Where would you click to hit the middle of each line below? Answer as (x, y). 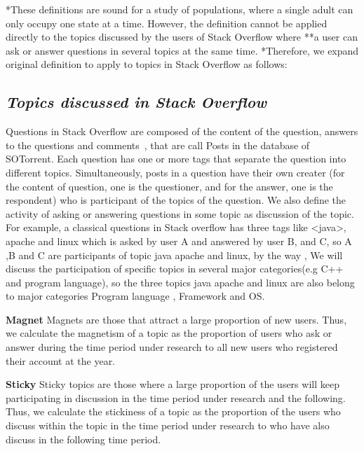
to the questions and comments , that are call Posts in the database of (158, 145)
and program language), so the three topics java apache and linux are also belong (180, 282)
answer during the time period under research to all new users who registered (172, 347)
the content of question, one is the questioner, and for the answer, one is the (169, 186)
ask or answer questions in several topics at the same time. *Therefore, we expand (182, 50)
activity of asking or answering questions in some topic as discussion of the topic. (180, 213)
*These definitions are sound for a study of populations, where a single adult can (180, 9)
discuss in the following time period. (83, 439)
